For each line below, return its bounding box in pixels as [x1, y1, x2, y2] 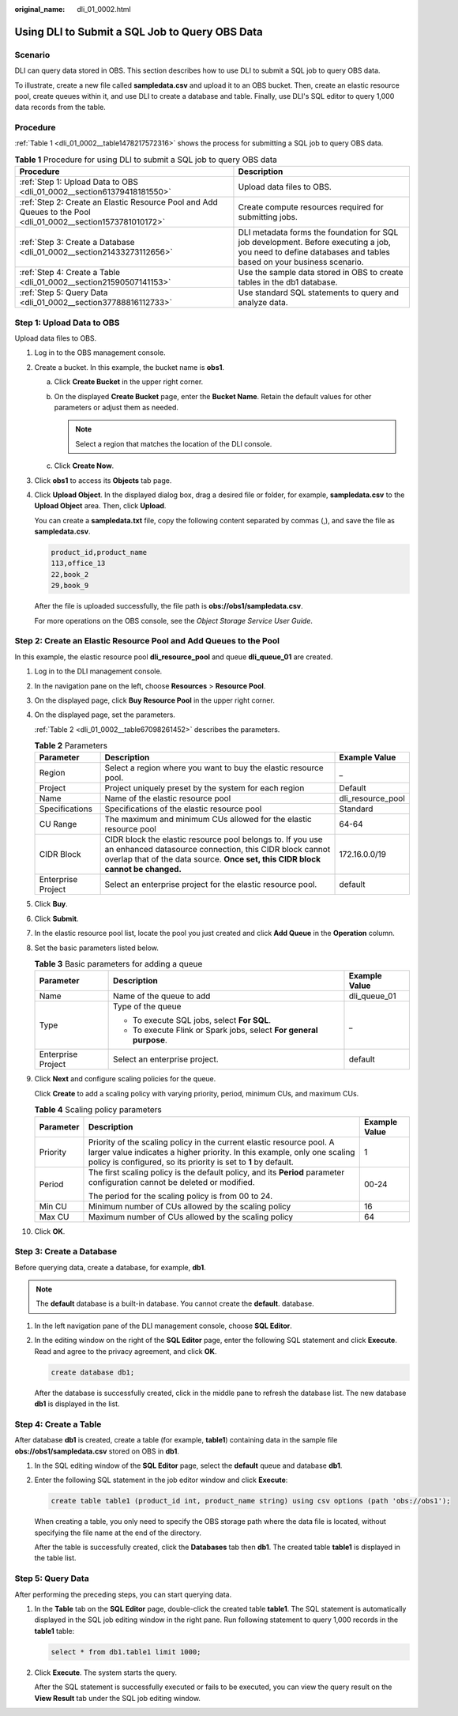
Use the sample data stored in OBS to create [238, 267, 404, 278]
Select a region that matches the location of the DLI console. [75, 439, 272, 448]
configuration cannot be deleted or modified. [88, 1176, 256, 1187]
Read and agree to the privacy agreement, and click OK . [34, 1346, 217, 1356]
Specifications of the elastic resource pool [104, 803, 262, 814]
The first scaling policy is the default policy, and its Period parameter [88, 1167, 345, 1178]
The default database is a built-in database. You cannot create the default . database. [36, 1299, 315, 1308]
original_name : [14, 5, 66, 13]
